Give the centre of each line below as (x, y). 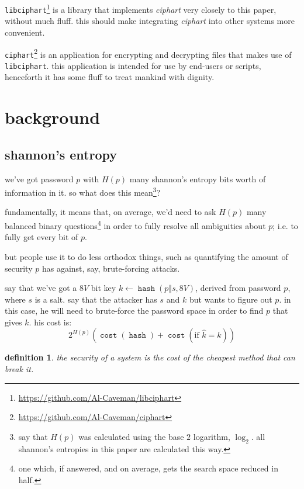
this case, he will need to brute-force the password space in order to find (134, 311)
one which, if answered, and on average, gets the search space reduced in (148, 468)
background (53, 117)
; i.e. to (285, 225)
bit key (103, 288)
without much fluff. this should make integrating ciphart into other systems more (150, 21)
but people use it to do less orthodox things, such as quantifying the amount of (146, 256)
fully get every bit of (42, 237)
